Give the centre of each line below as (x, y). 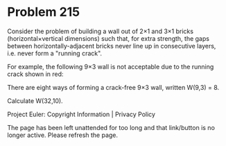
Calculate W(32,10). (35, 100)
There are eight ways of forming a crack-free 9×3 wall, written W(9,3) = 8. (113, 87)
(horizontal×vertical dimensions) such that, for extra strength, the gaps (108, 38)
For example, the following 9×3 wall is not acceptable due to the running (111, 66)
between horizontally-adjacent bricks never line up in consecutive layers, (112, 46)
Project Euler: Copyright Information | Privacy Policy (81, 114)
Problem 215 (44, 12)
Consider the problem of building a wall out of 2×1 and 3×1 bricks (101, 31)
